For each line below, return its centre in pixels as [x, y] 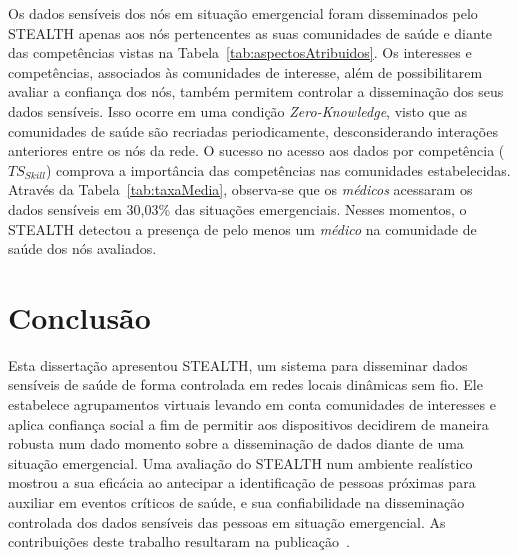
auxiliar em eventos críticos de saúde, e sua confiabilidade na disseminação [236, 502]
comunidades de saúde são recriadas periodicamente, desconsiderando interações [253, 130]
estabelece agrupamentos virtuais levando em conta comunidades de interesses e [252, 404]
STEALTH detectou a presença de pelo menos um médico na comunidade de [242, 228]
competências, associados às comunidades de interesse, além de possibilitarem [245, 71]
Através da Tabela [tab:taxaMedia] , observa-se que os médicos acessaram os [240, 189]
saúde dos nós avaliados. [82, 248]
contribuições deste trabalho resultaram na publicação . [179, 541]
